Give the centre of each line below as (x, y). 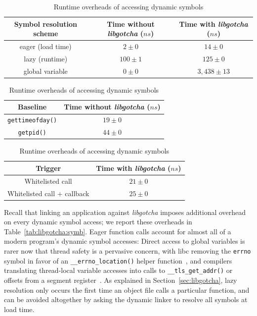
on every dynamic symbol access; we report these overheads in (98, 222)
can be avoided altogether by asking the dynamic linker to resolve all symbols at (126, 299)
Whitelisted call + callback (48, 193)
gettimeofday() (32, 121)
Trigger (48, 168)
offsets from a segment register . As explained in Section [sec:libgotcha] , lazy (121, 280)
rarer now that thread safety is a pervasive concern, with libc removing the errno (128, 251)
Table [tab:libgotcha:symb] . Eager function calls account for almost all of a (118, 231)
